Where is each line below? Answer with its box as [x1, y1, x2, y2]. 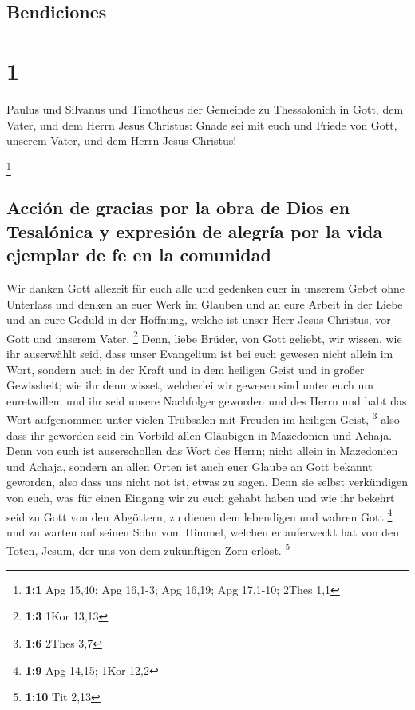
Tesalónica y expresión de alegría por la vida [6, 218, 383, 243]
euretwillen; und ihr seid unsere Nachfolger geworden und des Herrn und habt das [6, 392, 407, 409]
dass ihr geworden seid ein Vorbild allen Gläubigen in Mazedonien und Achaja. [6, 426, 393, 443]
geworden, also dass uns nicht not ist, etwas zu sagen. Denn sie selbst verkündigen [6, 473, 409, 490]
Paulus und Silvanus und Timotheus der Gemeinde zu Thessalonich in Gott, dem [6, 100, 404, 117]
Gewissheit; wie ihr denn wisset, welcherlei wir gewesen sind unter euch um [6, 377, 373, 393]
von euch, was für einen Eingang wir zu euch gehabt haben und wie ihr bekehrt [6, 489, 395, 506]
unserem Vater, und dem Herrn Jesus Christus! [6, 132, 237, 149]
